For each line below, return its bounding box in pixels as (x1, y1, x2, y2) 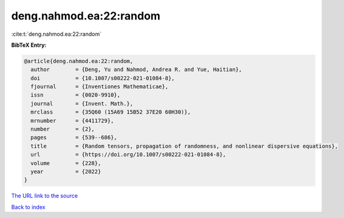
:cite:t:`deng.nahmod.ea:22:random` (11, 30, 101, 38)
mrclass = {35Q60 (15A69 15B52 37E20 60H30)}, (30, 109, 191, 115)
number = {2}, (30, 126, 95, 133)
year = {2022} (30, 168, 101, 175)
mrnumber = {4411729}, (30, 117, 114, 124)
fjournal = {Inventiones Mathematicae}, (30, 83, 168, 90)
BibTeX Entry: (11, 41, 47, 49)
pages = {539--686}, (30, 134, 118, 141)
